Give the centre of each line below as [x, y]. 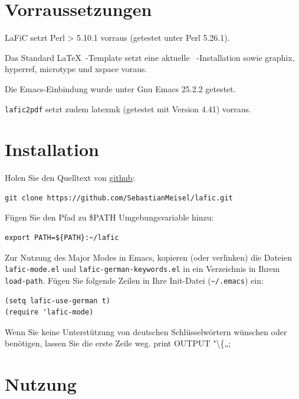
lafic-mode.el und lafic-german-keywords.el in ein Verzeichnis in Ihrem [142, 269]
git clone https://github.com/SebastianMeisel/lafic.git [119, 198]
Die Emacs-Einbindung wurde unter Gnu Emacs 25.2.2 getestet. [120, 88]
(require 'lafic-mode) [49, 312]
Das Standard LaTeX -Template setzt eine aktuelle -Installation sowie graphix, [150, 57]
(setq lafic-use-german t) [57, 301]
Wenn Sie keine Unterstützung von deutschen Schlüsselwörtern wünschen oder [146, 331]
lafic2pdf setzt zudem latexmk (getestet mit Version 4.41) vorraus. [128, 108]
